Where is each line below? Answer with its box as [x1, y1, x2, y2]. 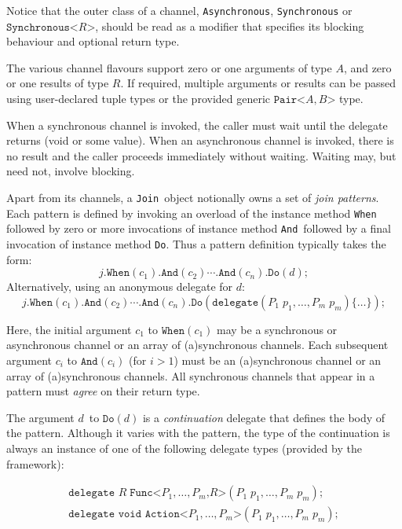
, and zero [343, 59, 392, 75]
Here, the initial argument [6, 321, 132, 337]
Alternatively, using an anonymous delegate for [6, 278, 233, 295]
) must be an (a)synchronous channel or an [174, 352, 382, 368]
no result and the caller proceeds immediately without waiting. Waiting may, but [6, 147, 397, 163]
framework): [6, 455, 64, 472]
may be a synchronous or [217, 321, 338, 337]
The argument [6, 409, 75, 425]
